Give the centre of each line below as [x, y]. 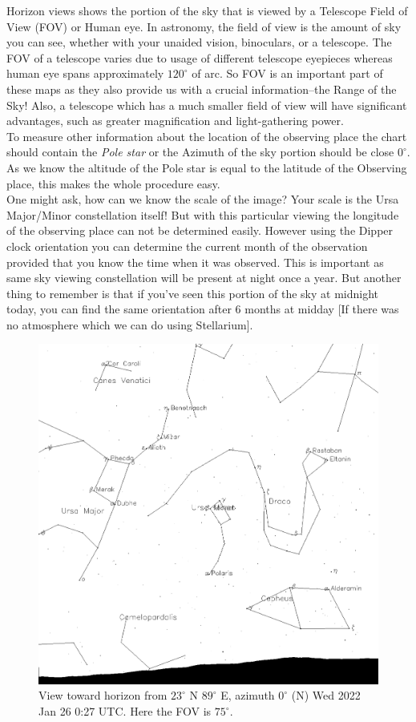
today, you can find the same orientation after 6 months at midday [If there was [203, 309]
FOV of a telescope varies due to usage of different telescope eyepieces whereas [200, 57]
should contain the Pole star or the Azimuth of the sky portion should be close [200, 152]
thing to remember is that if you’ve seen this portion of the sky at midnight [192, 293]
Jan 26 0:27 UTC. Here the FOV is [125, 711]
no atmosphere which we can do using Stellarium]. [130, 324]
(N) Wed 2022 [326, 695]
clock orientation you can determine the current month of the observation [187, 246]
